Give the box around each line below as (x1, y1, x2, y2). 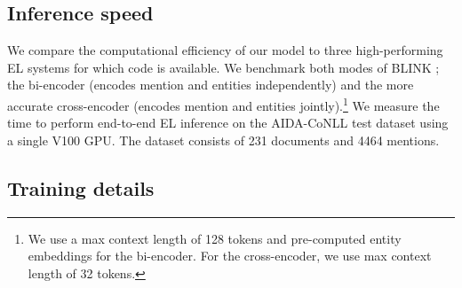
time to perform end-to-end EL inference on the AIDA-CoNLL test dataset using (7, 113, 449, 132)
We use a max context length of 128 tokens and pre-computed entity (28, 229, 402, 247)
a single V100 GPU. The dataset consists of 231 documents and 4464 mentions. (7, 130, 440, 149)
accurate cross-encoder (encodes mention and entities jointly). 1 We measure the (7, 93, 440, 114)
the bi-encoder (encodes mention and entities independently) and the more (7, 75, 414, 94)
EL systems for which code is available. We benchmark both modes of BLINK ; (7, 58, 440, 76)
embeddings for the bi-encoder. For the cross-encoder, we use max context (28, 246, 432, 265)
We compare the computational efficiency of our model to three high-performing (7, 41, 443, 59)
